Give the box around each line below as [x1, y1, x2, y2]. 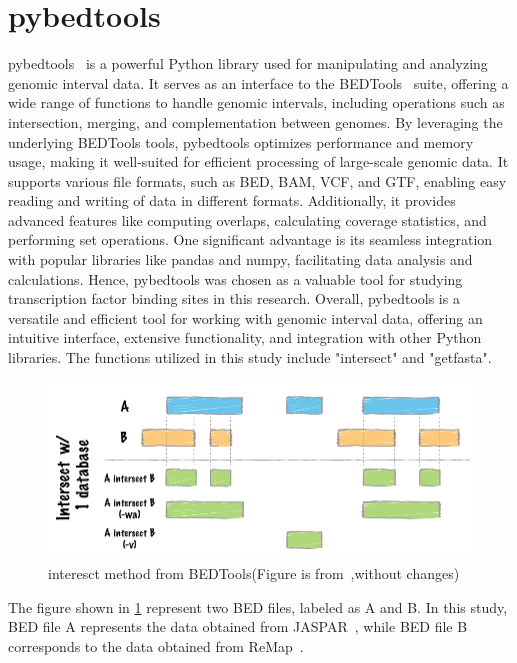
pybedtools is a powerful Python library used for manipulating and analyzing [8, 53, 488, 74]
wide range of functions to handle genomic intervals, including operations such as [8, 92, 505, 113]
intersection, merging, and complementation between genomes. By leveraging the [8, 111, 503, 132]
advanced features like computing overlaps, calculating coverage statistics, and [8, 209, 487, 230]
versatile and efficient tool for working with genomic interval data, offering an [8, 307, 483, 328]
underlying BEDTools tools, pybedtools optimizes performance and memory [8, 131, 474, 152]
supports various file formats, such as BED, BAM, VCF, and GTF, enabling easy [8, 170, 507, 191]
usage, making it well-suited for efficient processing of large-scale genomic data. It [8, 151, 509, 172]
